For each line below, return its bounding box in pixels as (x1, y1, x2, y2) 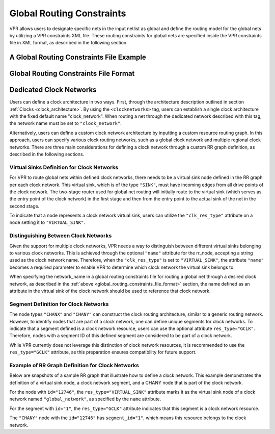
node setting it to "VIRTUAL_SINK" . (9, 219, 85, 225)
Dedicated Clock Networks (9, 86, 97, 94)
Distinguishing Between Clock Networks (9, 232, 112, 239)
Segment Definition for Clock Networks (9, 300, 109, 308)
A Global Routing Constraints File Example (9, 53, 146, 62)
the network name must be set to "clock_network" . (9, 120, 122, 126)
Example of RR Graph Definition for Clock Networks (9, 362, 140, 369)
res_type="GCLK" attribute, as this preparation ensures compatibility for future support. (9, 349, 197, 355)
